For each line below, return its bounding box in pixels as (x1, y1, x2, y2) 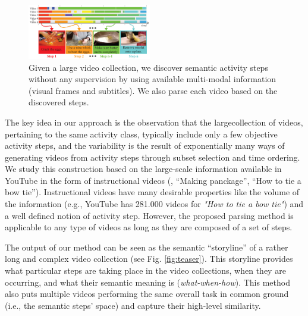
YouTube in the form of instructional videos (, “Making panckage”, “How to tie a (5, 174, 301, 186)
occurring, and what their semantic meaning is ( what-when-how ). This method (5, 276, 290, 288)
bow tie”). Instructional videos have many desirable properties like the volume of (5, 186, 300, 198)
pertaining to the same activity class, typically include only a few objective (5, 127, 278, 140)
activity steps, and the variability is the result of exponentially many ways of (5, 139, 285, 152)
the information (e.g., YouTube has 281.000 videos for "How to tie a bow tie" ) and (5, 198, 304, 210)
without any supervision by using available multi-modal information (29, 73, 276, 85)
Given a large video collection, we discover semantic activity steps (29, 61, 268, 73)
